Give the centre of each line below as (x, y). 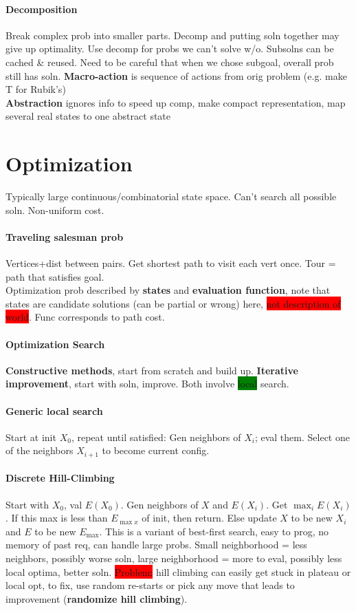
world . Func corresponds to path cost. (85, 317)
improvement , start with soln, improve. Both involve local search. (147, 384)
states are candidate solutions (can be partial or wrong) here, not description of (173, 303)
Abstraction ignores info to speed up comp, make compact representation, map (176, 102)
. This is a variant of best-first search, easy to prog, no (214, 531)
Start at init (31, 437)
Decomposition (42, 9)
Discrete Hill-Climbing (60, 478)
